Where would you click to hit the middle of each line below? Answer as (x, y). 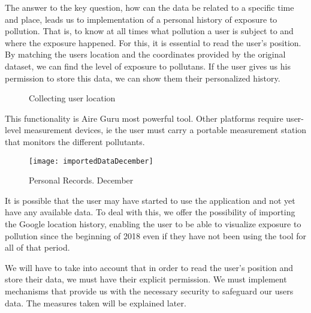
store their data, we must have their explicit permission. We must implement (146, 279)
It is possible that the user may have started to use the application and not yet (150, 200)
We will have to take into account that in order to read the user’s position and (149, 267)
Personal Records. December (81, 180)
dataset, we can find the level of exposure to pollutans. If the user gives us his (148, 66)
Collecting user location (72, 98)
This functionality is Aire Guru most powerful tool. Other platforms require (144, 118)
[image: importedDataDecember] (91, 161)
